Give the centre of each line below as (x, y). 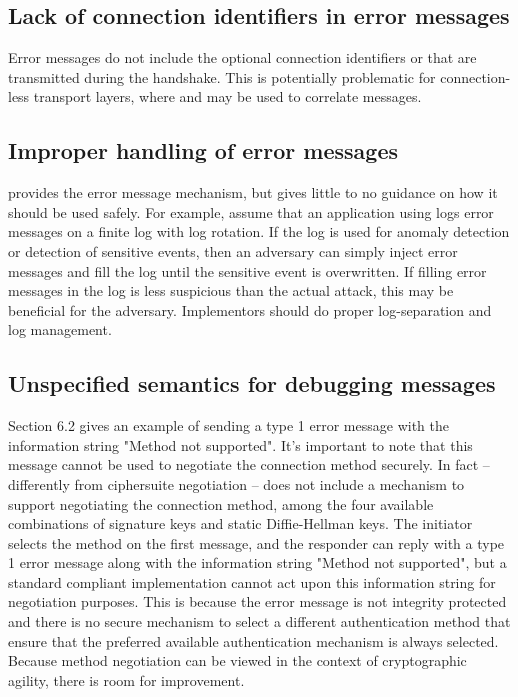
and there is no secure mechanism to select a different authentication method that (259, 621)
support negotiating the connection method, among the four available (221, 503)
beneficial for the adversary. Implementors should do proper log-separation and (250, 309)
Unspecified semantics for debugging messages (252, 383)
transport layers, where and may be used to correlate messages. (227, 96)
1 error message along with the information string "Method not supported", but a (257, 562)
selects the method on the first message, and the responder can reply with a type (256, 542)
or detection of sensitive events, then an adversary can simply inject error (233, 250)
